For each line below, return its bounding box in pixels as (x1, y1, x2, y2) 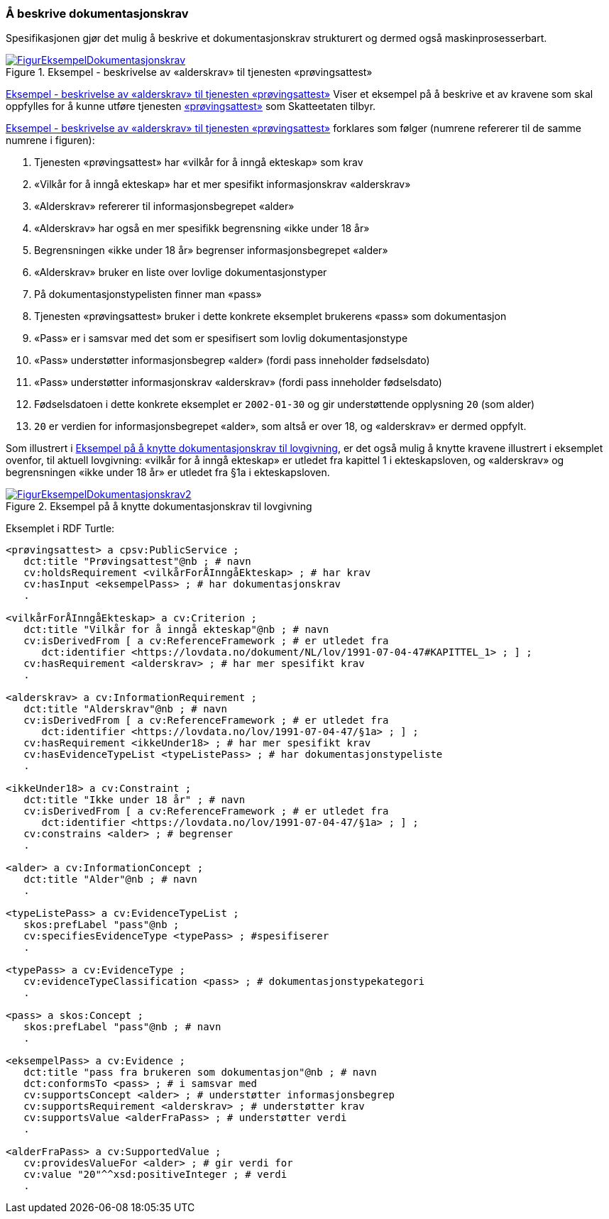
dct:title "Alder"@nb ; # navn (23, 873, 197, 886)
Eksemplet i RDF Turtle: (6, 522, 115, 535)
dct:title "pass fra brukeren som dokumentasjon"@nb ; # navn (23, 1066, 377, 1079)
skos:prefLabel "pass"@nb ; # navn (23, 1021, 221, 1033)
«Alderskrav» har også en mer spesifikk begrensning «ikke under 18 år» (34, 222, 370, 235)
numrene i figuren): (6, 134, 95, 147)
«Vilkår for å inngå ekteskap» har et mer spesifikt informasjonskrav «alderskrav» (34, 178, 411, 191)
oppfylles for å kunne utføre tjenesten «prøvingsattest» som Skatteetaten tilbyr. (6, 100, 376, 113)
